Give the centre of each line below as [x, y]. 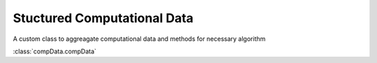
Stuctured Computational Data [103, 18]
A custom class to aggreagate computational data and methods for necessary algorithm [139, 39]
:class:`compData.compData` [55, 51]
